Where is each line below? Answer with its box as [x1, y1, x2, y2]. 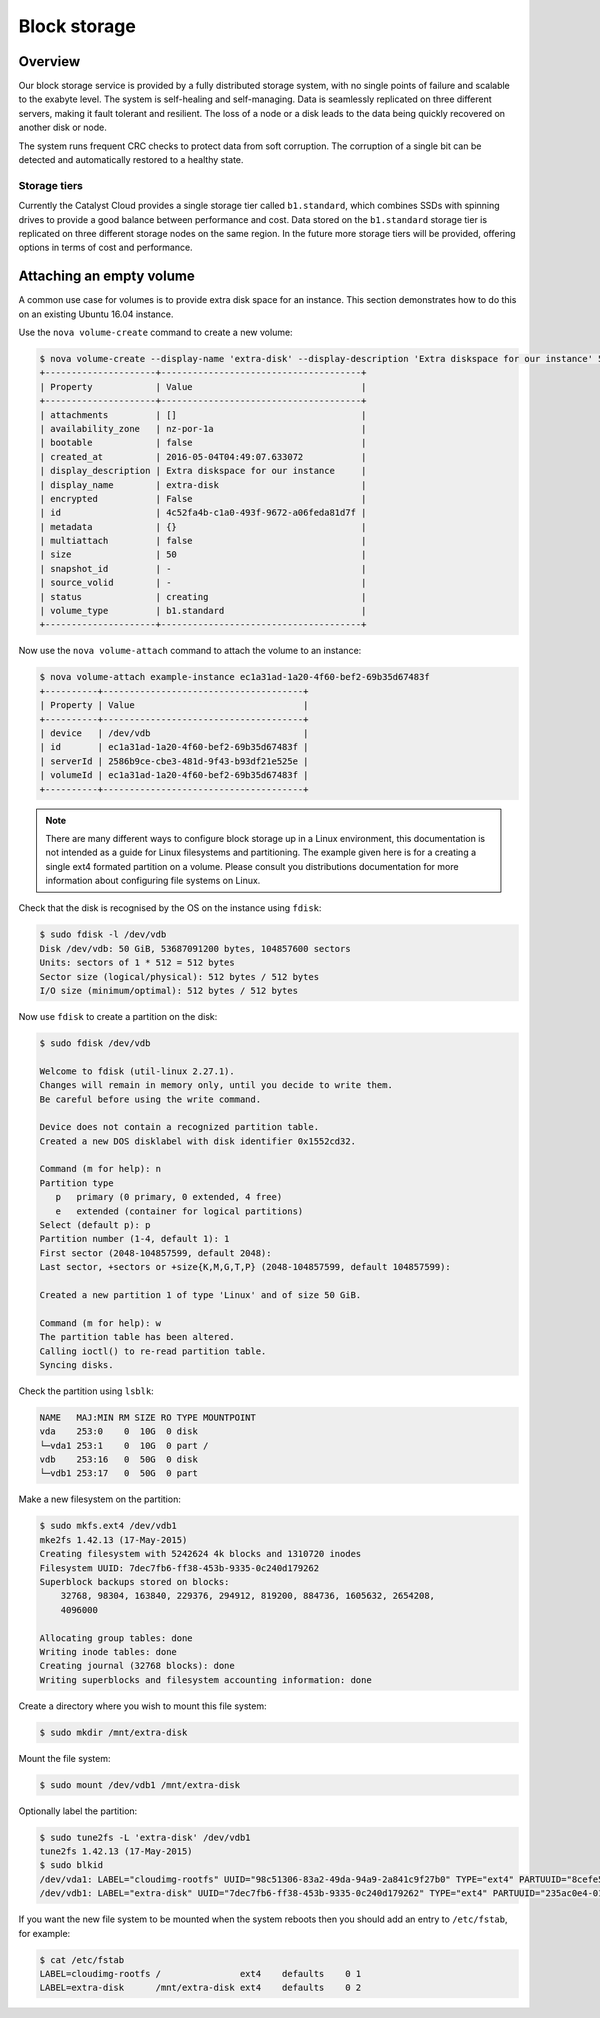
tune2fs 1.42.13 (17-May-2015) [39, 1846, 194, 1857]
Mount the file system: [18, 1752, 111, 1764]
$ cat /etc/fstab [39, 1954, 125, 1965]
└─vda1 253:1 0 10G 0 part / [39, 1440, 209, 1451]
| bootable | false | [39, 437, 367, 449]
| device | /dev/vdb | [39, 727, 309, 739]
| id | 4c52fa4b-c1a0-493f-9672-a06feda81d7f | [39, 507, 367, 519]
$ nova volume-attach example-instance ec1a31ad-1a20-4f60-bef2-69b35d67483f [39, 671, 430, 683]
